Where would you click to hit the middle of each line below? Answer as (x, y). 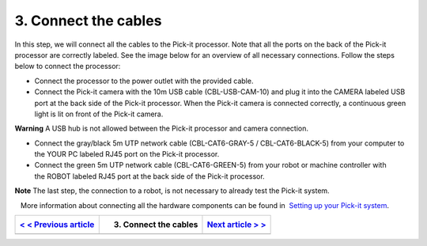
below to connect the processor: (68, 66)
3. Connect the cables (88, 21)
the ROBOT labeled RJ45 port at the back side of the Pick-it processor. (149, 176)
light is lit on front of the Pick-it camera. (99, 114)
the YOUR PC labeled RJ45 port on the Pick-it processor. (127, 154)
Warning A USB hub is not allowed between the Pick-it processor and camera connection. (161, 129)
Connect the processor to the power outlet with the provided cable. (144, 81)
